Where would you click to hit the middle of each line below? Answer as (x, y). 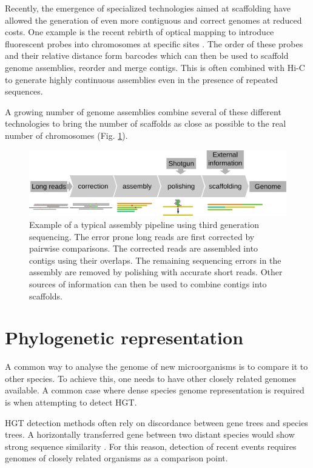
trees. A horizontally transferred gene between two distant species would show (150, 434)
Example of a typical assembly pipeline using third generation (144, 225)
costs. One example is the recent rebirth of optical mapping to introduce (140, 32)
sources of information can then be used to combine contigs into (148, 283)
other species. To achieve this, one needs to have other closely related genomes (150, 378)
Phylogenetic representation (124, 337)
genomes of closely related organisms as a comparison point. (116, 458)
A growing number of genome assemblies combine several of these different (143, 111)
